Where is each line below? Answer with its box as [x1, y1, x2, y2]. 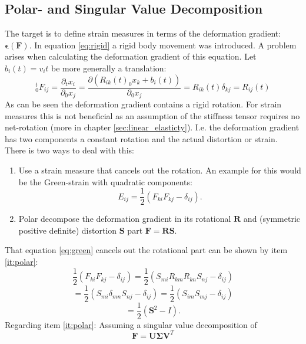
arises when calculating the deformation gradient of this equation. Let [5, 50, 257, 63]
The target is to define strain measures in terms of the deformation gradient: [5, 27, 281, 40]
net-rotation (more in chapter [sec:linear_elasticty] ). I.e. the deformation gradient [5, 121, 300, 133]
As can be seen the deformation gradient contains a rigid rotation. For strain [5, 98, 282, 110]
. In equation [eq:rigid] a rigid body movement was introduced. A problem [29, 38, 297, 51]
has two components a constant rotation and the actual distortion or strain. [5, 132, 278, 145]
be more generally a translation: [51, 61, 167, 74]
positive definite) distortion [18, 224, 117, 236]
